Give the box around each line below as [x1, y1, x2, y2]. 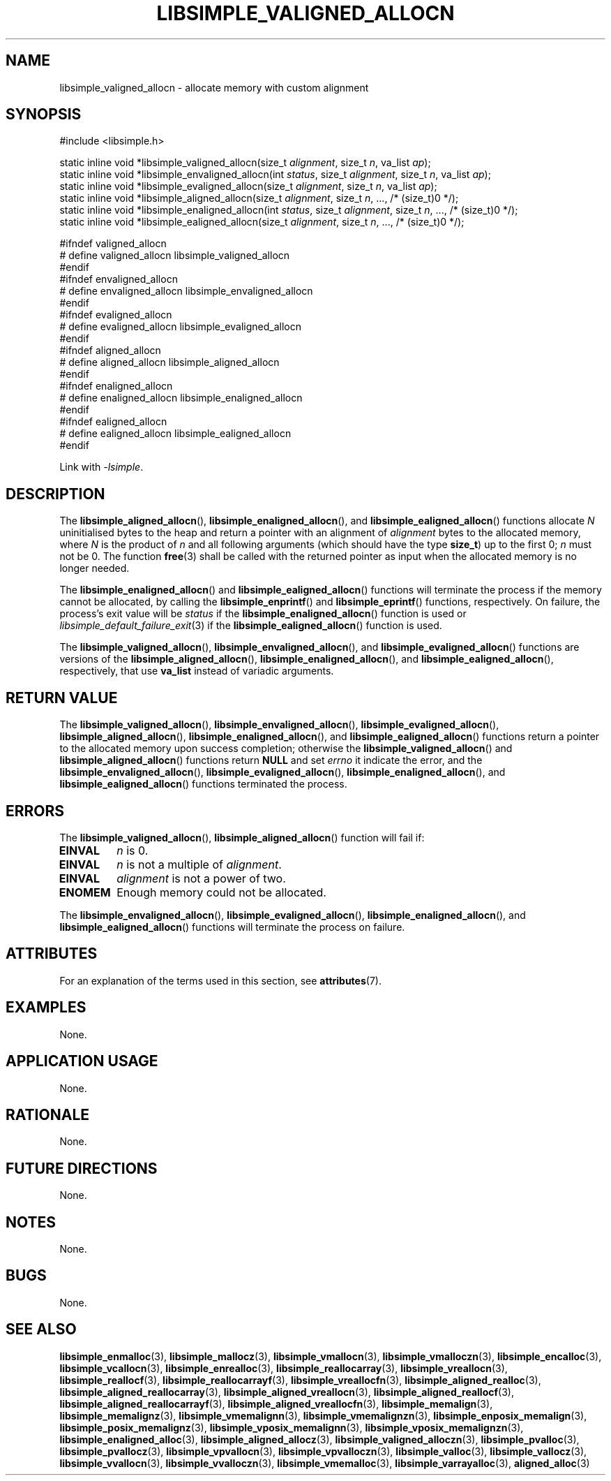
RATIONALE [6, 1105, 90, 1123]
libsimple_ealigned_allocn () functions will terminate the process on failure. [59, 920, 405, 933]
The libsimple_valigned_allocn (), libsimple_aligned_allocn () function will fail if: [59, 831, 425, 843]
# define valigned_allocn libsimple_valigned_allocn [59, 249, 290, 262]
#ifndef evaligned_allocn [59, 309, 172, 321]
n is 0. [116, 843, 149, 857]
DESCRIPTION [6, 485, 105, 503]
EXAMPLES [6, 999, 86, 1017]
